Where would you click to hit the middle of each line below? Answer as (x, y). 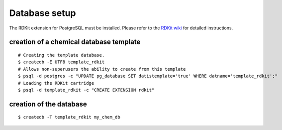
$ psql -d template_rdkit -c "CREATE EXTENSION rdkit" (86, 90)
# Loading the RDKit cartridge (56, 83)
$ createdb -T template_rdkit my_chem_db (69, 117)
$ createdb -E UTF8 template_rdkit (61, 62)
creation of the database (48, 104)
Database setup (43, 13)
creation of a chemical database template (75, 42)
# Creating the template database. (61, 55)
